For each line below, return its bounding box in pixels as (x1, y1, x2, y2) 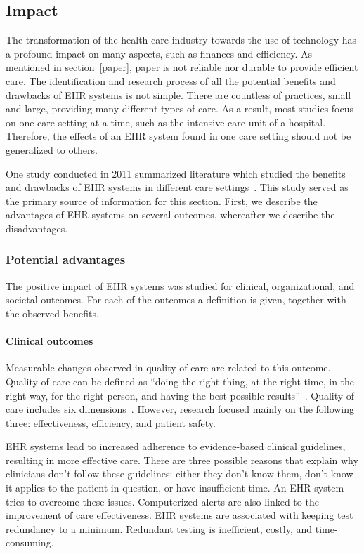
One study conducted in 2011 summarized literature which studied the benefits (6, 166, 346, 180)
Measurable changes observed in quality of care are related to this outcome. (6, 360, 331, 375)
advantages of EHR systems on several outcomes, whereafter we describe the (6, 207, 335, 222)
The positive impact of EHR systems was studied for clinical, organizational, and (6, 278, 355, 293)
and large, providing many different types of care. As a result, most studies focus (6, 101, 353, 116)
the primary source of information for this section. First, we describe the (6, 193, 318, 208)
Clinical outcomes (6, 334, 93, 348)
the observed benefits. (6, 305, 99, 320)
